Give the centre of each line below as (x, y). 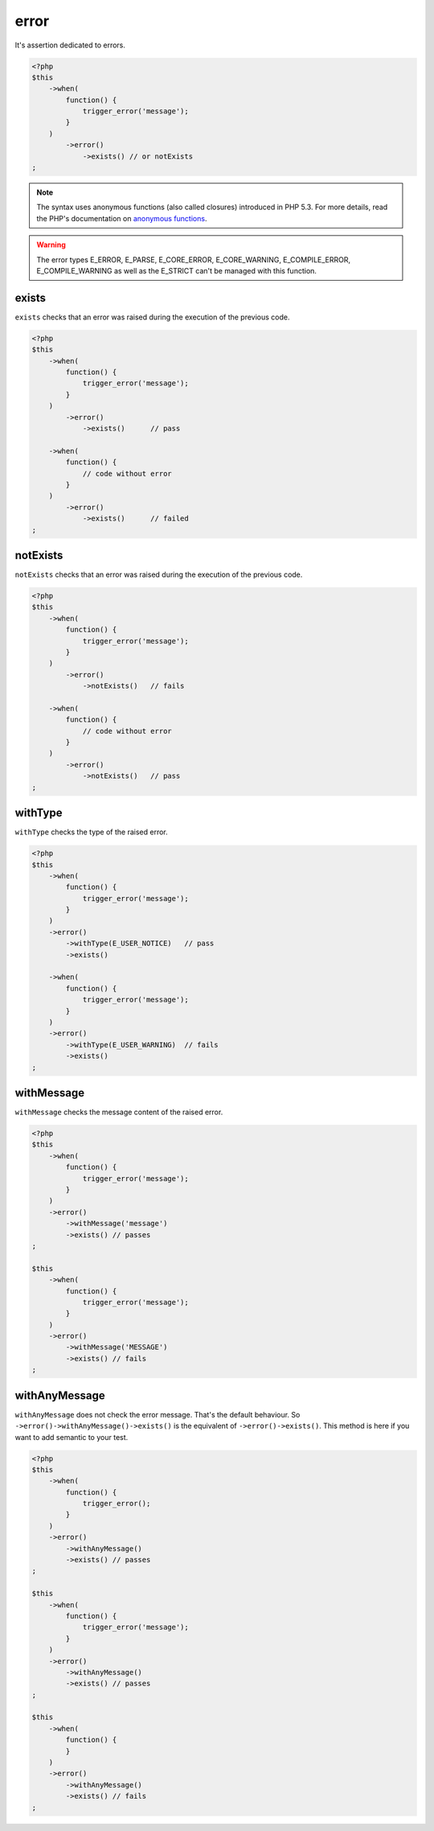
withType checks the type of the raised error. (91, 832)
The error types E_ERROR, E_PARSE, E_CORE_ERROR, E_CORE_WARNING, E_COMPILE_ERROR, (194, 259)
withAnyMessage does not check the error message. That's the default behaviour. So (158, 1414)
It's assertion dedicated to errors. (70, 45)
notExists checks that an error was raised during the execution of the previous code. (159, 574)
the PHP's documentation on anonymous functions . (122, 218)
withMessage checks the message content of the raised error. (119, 1112)
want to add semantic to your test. (72, 1437)
